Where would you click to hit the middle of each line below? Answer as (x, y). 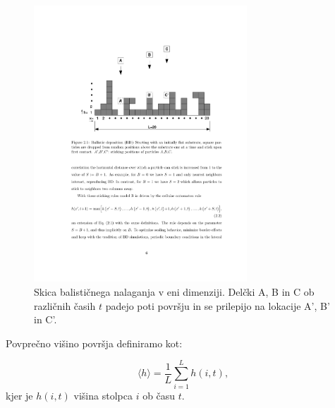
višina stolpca (103, 395)
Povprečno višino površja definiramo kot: (94, 343)
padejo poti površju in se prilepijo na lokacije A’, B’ (218, 305)
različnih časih (65, 305)
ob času (159, 395)
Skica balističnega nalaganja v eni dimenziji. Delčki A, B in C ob (174, 292)
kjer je (19, 395)
